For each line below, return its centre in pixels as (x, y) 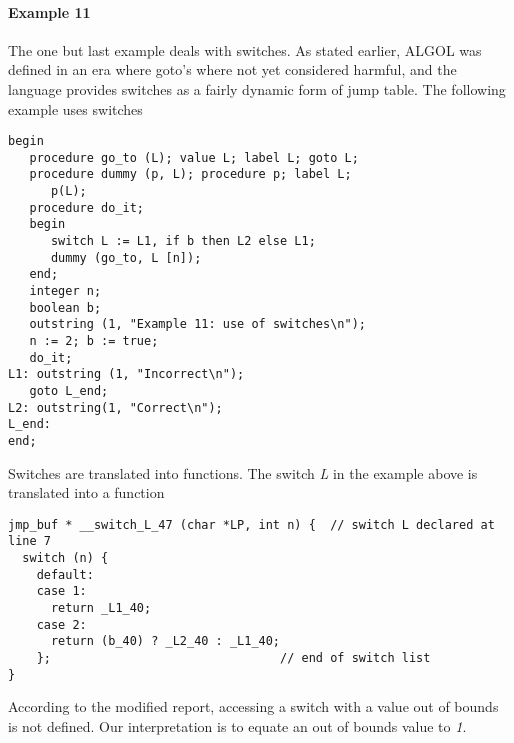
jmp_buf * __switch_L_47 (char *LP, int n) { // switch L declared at (251, 524)
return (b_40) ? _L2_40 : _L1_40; (165, 641)
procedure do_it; (87, 207)
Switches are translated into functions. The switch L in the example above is (243, 472)
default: (65, 574)
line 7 (29, 541)
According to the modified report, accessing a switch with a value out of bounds (253, 706)
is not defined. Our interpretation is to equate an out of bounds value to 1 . (237, 725)
